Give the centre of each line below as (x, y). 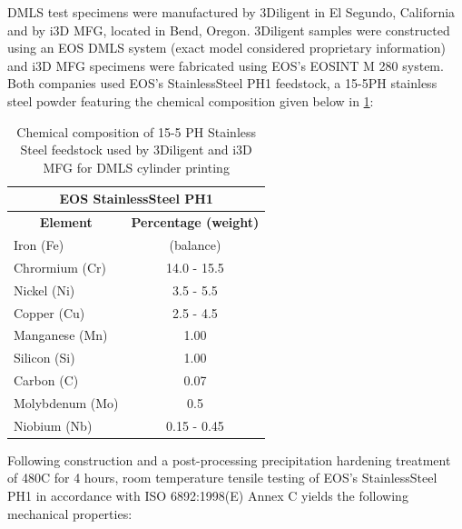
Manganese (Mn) (61, 335)
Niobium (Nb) (53, 425)
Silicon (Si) (44, 358)
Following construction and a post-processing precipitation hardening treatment (229, 459)
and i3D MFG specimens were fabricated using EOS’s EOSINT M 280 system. (226, 65)
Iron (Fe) (39, 245)
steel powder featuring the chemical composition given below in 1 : (191, 100)
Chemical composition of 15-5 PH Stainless (137, 131)
